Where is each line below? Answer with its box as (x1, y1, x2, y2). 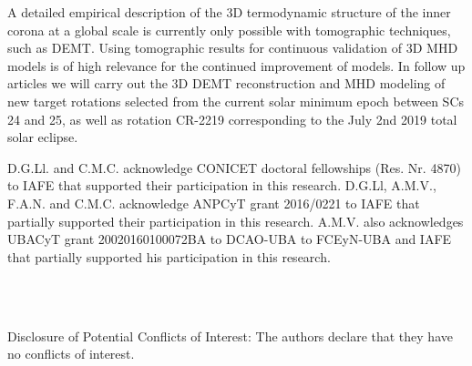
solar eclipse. (7, 127, 78, 147)
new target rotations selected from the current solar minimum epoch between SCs (7, 91, 465, 110)
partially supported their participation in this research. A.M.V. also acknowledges (7, 211, 464, 230)
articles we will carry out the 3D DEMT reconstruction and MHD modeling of (7, 74, 446, 93)
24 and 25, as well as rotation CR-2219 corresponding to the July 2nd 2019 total (7, 109, 457, 128)
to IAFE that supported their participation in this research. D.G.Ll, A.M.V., (7, 176, 436, 195)
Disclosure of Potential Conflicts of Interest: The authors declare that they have (7, 326, 453, 345)
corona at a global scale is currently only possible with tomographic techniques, (7, 20, 451, 39)
